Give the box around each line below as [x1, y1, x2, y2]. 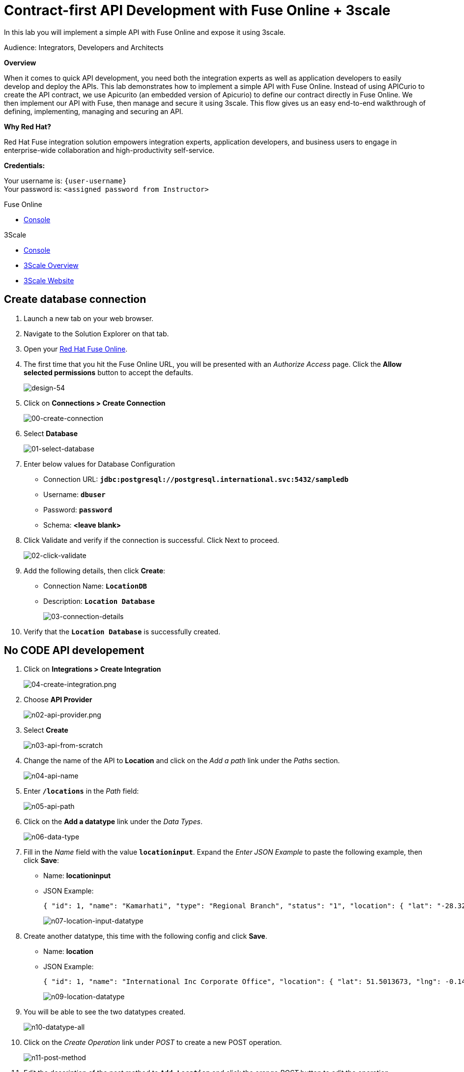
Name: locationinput [43, 871, 111, 880]
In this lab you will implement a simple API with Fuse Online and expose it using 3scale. [4, 28, 286, 36]
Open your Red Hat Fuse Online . [24, 344, 128, 353]
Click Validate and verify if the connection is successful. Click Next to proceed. [24, 536, 279, 544]
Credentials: [4, 161, 45, 170]
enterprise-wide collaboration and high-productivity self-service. [4, 146, 215, 154]
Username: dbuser [43, 490, 106, 499]
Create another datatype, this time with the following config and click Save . [24, 932, 267, 941]
